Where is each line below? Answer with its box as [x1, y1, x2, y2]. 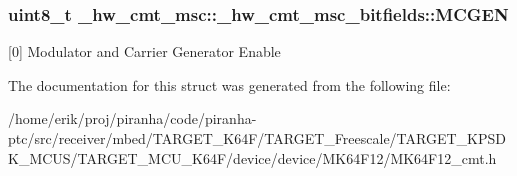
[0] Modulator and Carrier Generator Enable [8, 41, 281, 62]
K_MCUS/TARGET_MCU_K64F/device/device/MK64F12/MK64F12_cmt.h [8, 147, 497, 168]
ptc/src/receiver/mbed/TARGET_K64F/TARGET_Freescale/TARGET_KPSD [8, 128, 506, 148]
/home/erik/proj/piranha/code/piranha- [8, 108, 257, 129]
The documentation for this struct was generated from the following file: [8, 74, 451, 95]
